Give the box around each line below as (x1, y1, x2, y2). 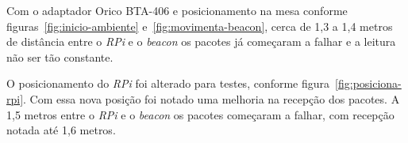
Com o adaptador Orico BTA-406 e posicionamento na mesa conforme (6, 2, 348, 18)
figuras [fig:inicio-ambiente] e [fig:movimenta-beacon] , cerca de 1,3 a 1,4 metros (6, 17, 393, 34)
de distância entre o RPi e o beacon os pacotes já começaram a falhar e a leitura (6, 33, 396, 50)
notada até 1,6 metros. (6, 122, 116, 138)
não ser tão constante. (6, 48, 114, 65)
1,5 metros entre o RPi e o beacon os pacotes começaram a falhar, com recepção (6, 106, 395, 122)
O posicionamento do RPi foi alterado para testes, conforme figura (6, 75, 330, 92)
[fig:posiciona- (335, 75, 402, 92)
